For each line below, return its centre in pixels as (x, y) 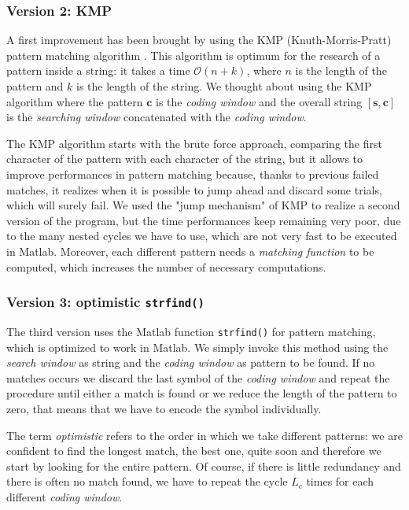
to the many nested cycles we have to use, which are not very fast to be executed (202, 236)
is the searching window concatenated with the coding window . (157, 117)
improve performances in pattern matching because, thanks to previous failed (193, 174)
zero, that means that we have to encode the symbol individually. (164, 408)
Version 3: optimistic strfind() (105, 302)
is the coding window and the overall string (259, 101)
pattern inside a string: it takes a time (98, 70)
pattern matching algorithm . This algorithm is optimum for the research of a (193, 55)
